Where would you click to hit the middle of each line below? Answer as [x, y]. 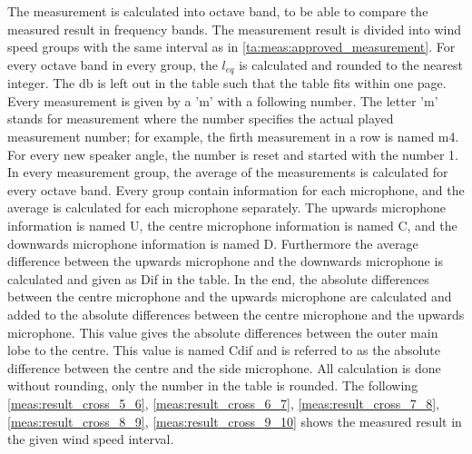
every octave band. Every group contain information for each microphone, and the [236, 189]
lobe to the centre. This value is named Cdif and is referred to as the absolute [224, 350]
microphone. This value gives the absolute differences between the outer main [223, 332]
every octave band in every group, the [113, 64]
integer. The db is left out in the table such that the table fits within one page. [227, 83]
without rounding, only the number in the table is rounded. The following [213, 385]
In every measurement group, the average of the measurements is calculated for [228, 172]
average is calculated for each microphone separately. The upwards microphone [227, 207]
